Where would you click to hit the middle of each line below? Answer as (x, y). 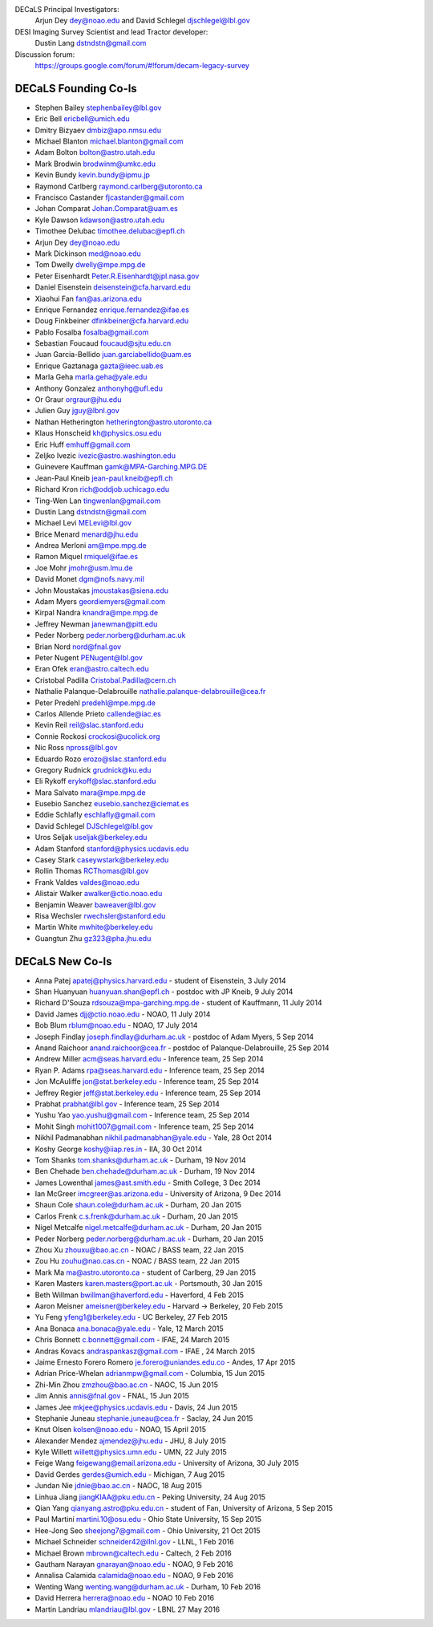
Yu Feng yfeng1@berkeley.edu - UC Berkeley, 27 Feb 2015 (132, 1317)
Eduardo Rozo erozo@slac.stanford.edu (101, 759)
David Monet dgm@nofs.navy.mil (89, 579)
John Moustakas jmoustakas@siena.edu (101, 590)
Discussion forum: (45, 54)
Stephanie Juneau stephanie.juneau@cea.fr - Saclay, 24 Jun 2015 (144, 1418)
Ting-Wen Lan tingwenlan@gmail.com (98, 501)
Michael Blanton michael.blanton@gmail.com (109, 141)
